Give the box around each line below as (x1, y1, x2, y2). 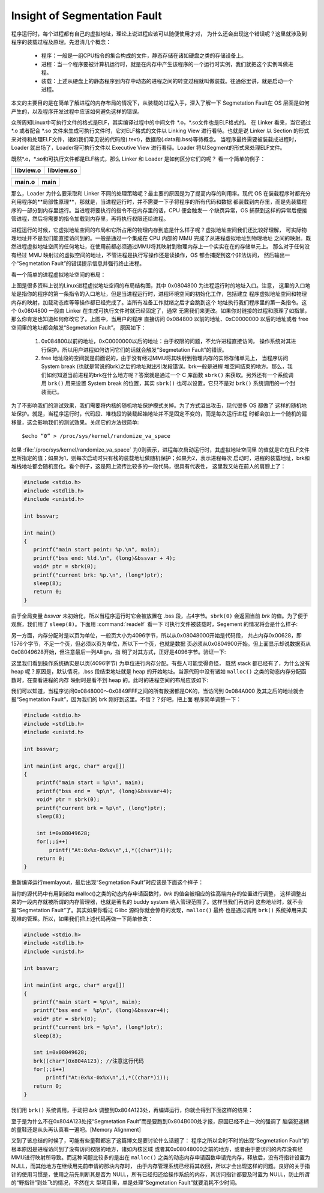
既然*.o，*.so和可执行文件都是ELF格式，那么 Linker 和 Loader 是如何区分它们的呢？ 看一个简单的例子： (11, 155, 266, 162)
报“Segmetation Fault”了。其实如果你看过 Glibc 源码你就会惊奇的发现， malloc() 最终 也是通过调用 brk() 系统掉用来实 (11, 907, 307, 914)
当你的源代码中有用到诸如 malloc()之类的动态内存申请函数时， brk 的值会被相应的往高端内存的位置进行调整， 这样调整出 (11, 890, 307, 897)
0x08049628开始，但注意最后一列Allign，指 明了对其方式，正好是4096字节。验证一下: (11, 648, 226, 655)
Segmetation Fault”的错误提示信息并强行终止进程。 (19, 260, 145, 267)
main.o (14, 178, 35, 186)
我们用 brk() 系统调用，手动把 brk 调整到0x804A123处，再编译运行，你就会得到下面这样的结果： (11, 1106, 253, 1114)
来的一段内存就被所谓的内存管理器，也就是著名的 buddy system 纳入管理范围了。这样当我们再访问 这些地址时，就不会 (11, 898, 303, 906)
